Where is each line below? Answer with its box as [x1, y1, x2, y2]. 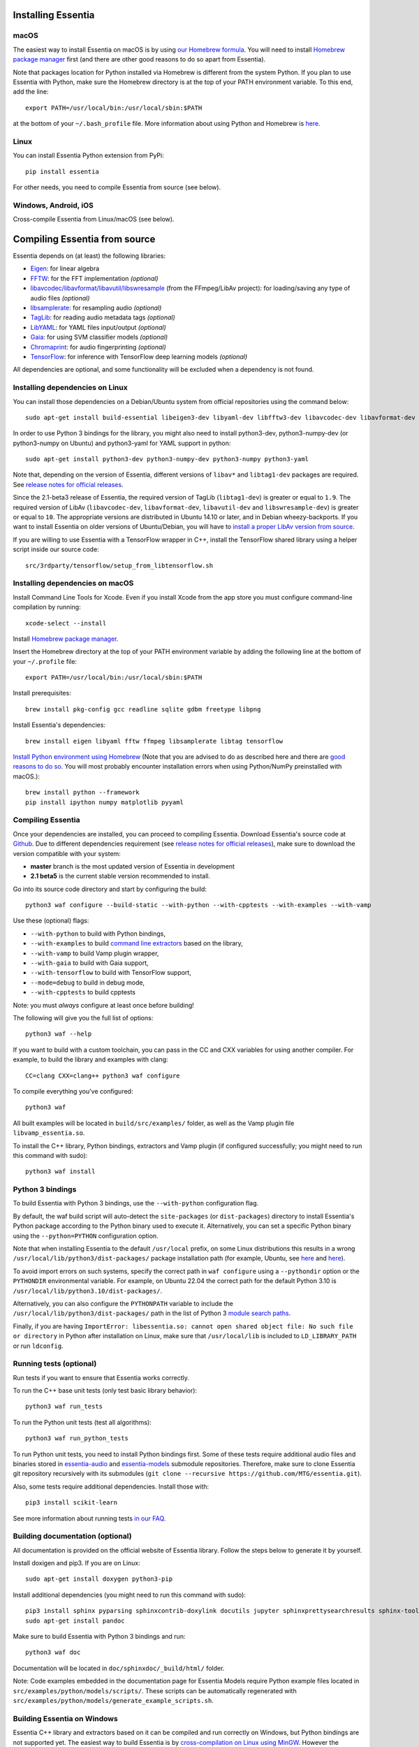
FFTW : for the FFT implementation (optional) [30, 274, 159, 282]
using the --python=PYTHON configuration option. [13, 1231, 159, 1240]
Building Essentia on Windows [13, 1713, 118, 1723]
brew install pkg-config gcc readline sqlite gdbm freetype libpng [25, 705, 261, 713]
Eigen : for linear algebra [30, 264, 100, 273]
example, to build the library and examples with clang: [13, 1055, 168, 1064]
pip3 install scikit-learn [25, 1499, 118, 1507]
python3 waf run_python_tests [25, 1435, 129, 1442]
